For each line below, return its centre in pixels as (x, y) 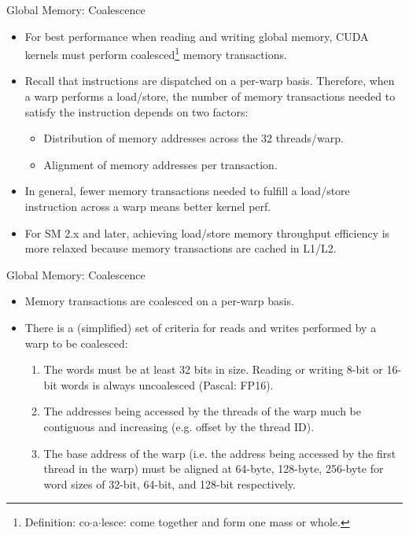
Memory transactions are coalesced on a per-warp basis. (159, 301)
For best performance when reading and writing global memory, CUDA (197, 36)
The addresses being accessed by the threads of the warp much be (203, 411)
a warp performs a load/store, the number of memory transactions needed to (210, 96)
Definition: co (57, 522)
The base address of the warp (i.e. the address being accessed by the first (220, 453)
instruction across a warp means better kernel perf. (148, 206)
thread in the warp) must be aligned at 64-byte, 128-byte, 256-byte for (214, 469)
